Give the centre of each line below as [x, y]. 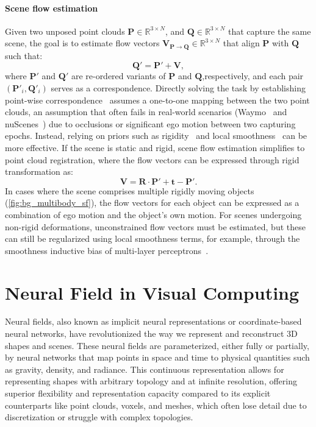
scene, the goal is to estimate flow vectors [82, 43]
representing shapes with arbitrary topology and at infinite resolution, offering [151, 381]
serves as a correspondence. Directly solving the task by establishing [178, 88]
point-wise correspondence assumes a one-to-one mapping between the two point [157, 100]
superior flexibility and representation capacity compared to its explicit [138, 393]
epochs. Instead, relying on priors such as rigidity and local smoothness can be [156, 136]
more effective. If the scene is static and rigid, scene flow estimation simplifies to [155, 147]
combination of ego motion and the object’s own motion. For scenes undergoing [153, 214]
